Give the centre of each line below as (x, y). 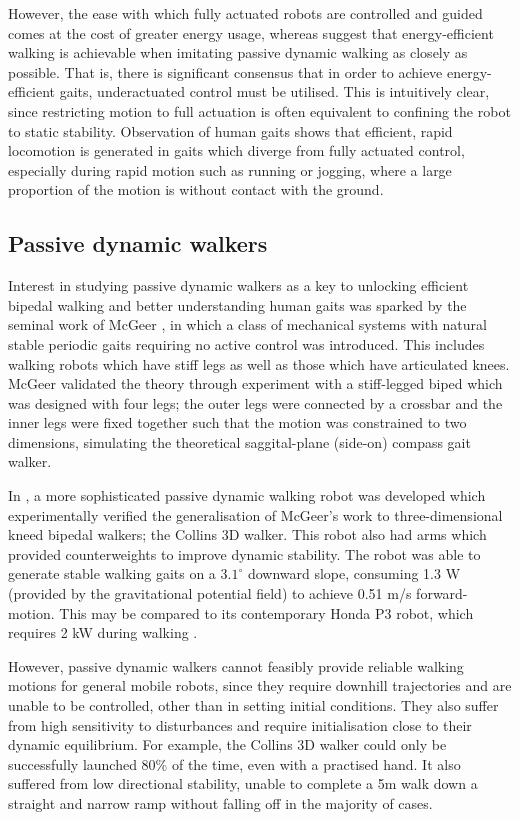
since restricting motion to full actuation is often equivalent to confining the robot (259, 110)
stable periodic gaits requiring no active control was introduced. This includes (246, 343)
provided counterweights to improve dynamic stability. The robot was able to (244, 553)
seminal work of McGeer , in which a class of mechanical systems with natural (247, 324)
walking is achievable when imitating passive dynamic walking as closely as (238, 52)
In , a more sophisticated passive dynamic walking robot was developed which (247, 495)
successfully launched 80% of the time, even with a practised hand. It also (234, 763)
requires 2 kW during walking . (103, 632)
